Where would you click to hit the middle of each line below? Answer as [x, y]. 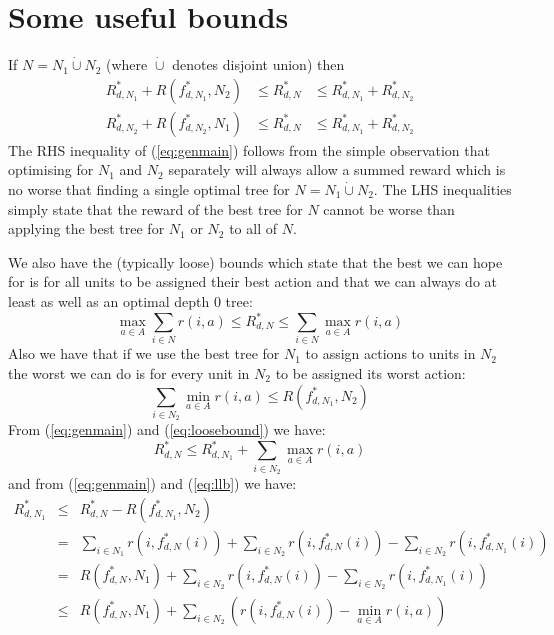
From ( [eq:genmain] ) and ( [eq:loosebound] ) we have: [167, 429]
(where [127, 64]
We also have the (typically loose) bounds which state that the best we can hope [255, 261]
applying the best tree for [86, 228]
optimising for [51, 169]
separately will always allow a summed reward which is [337, 169]
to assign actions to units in [390, 353]
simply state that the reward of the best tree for [155, 208]
